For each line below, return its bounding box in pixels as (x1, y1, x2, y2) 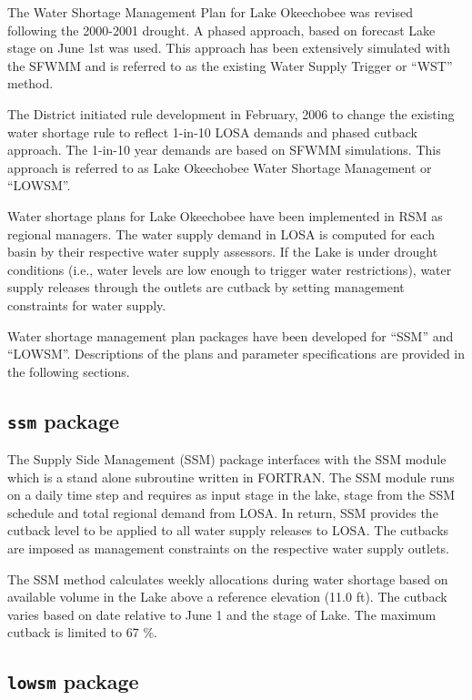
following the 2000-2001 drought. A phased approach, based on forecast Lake (7, 20, 436, 39)
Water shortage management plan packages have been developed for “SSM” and (7, 326, 454, 345)
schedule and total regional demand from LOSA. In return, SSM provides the (7, 502, 438, 522)
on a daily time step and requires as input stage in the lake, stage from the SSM (7, 485, 456, 504)
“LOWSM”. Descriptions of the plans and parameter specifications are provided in (7, 344, 466, 363)
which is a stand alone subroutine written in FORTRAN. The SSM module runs (7, 467, 455, 486)
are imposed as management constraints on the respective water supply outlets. (7, 539, 449, 558)
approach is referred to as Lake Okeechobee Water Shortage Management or (7, 157, 432, 177)
